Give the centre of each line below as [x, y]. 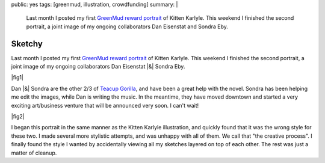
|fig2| [18, 117]
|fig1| [17, 78]
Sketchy [27, 44]
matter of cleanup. [34, 153]
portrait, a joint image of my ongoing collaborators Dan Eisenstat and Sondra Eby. [127, 26]
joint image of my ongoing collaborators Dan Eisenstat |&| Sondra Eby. [98, 67]
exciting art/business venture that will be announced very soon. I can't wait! [105, 105]
